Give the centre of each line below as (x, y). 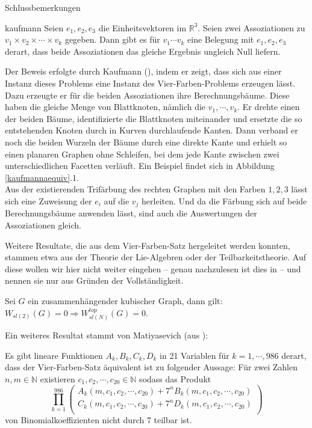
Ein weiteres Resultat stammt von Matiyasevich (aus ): (107, 335)
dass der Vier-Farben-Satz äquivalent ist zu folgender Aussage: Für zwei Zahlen (151, 367)
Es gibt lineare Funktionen (54, 355)
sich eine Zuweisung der (48, 200)
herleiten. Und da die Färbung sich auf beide (224, 200)
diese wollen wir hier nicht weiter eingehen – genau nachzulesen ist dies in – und (153, 268)
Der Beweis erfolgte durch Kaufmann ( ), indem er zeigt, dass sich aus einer (143, 71)
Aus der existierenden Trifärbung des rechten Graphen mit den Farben (135, 189)
